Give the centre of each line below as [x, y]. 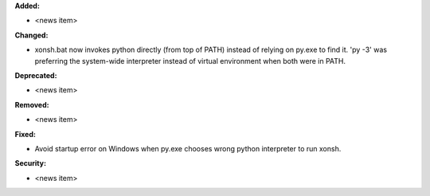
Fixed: [25, 134]
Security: [31, 163]
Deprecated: [36, 75]
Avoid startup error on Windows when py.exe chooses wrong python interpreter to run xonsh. [188, 148]
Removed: [32, 104]
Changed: [31, 35]
